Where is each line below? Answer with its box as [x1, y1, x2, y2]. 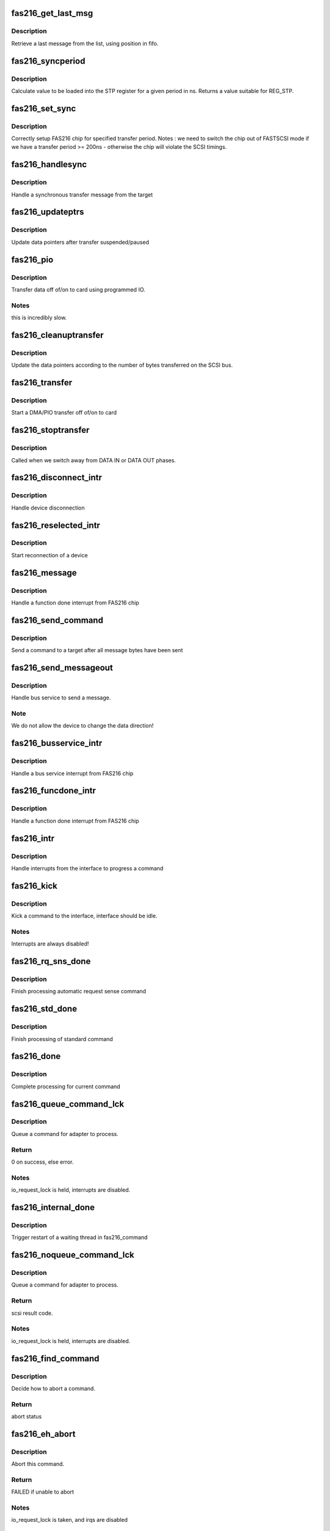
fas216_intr [11, 833, 55, 843]
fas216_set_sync [11, 103, 76, 113]
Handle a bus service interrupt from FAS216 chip [11, 769, 134, 777]
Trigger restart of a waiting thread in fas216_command [11, 1234, 148, 1241]
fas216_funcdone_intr [11, 786, 96, 796]
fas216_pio [11, 254, 54, 265]
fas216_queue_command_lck [11, 1099, 125, 1109]
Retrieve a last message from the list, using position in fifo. [11, 40, 159, 47]
